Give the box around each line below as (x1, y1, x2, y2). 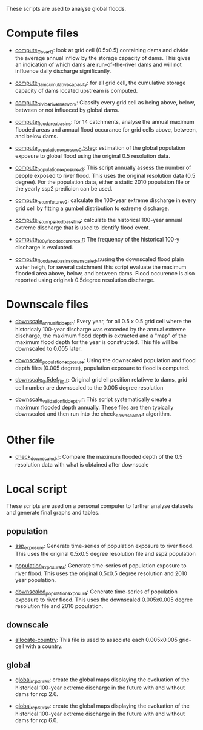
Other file (6, 433, 55, 447)
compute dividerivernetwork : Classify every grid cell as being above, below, (15, 98, 196, 107)
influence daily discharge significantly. (15, 67, 111, 75)
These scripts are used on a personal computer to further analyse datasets (6, 502, 193, 509)
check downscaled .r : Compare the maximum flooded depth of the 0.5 (15, 453, 183, 462)
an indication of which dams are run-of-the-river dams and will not (15, 61, 182, 68)
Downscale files (6, 297, 89, 311)
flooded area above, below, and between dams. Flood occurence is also (15, 269, 195, 277)
